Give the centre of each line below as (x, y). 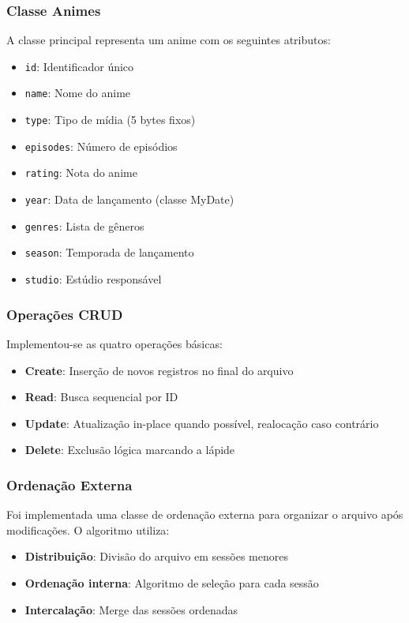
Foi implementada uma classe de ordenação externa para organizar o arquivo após (205, 514)
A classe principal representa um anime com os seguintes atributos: (169, 40)
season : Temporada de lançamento (109, 252)
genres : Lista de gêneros (84, 225)
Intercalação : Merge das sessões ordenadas (131, 609)
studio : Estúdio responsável (93, 279)
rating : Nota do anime (81, 173)
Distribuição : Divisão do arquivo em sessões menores (156, 556)
